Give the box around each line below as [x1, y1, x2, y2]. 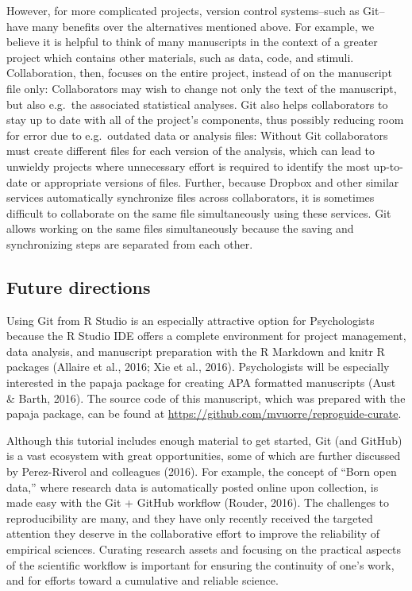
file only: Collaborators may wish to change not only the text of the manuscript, [6, 79, 397, 96]
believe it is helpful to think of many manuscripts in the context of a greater [6, 33, 378, 50]
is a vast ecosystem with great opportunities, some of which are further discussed [6, 447, 401, 464]
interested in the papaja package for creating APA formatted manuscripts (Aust [6, 374, 396, 391]
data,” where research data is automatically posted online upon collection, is [6, 478, 379, 495]
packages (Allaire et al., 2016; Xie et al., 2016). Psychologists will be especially [6, 358, 390, 375]
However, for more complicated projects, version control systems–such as [6, 2, 360, 18]
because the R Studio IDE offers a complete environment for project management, [6, 327, 406, 344]
